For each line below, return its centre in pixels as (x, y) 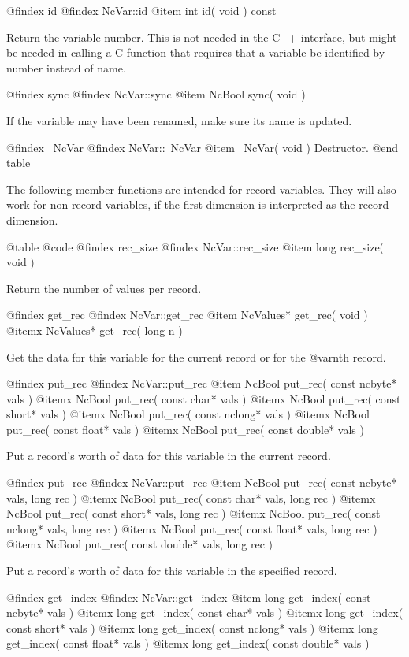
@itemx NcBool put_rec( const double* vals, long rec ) (139, 544)
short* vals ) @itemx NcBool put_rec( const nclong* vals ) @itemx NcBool (188, 414)
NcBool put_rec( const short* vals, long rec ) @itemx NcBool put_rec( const (193, 513)
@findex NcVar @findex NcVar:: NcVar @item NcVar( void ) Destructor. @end (203, 147)
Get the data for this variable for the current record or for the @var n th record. (196, 356)
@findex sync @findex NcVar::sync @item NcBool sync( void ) (156, 94)
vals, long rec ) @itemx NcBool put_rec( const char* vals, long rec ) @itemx (191, 497)
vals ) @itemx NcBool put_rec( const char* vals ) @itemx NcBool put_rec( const (204, 398)
